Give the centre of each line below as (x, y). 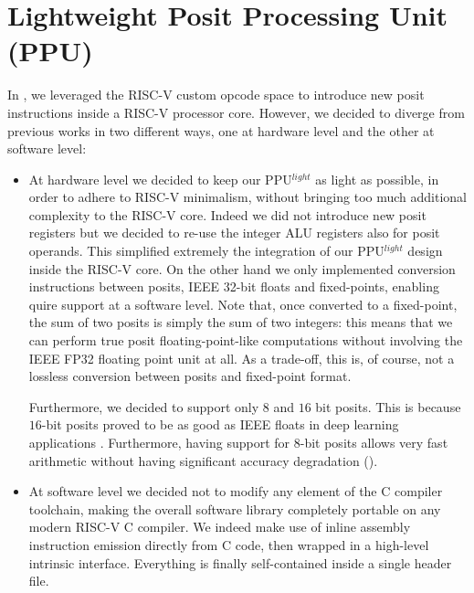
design (425, 251)
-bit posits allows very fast (374, 442)
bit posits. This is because (388, 406)
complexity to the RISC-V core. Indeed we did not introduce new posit (227, 214)
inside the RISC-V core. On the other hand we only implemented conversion (242, 268)
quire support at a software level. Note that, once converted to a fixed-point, (243, 304)
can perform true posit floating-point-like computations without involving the (246, 340)
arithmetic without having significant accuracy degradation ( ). (203, 460)
